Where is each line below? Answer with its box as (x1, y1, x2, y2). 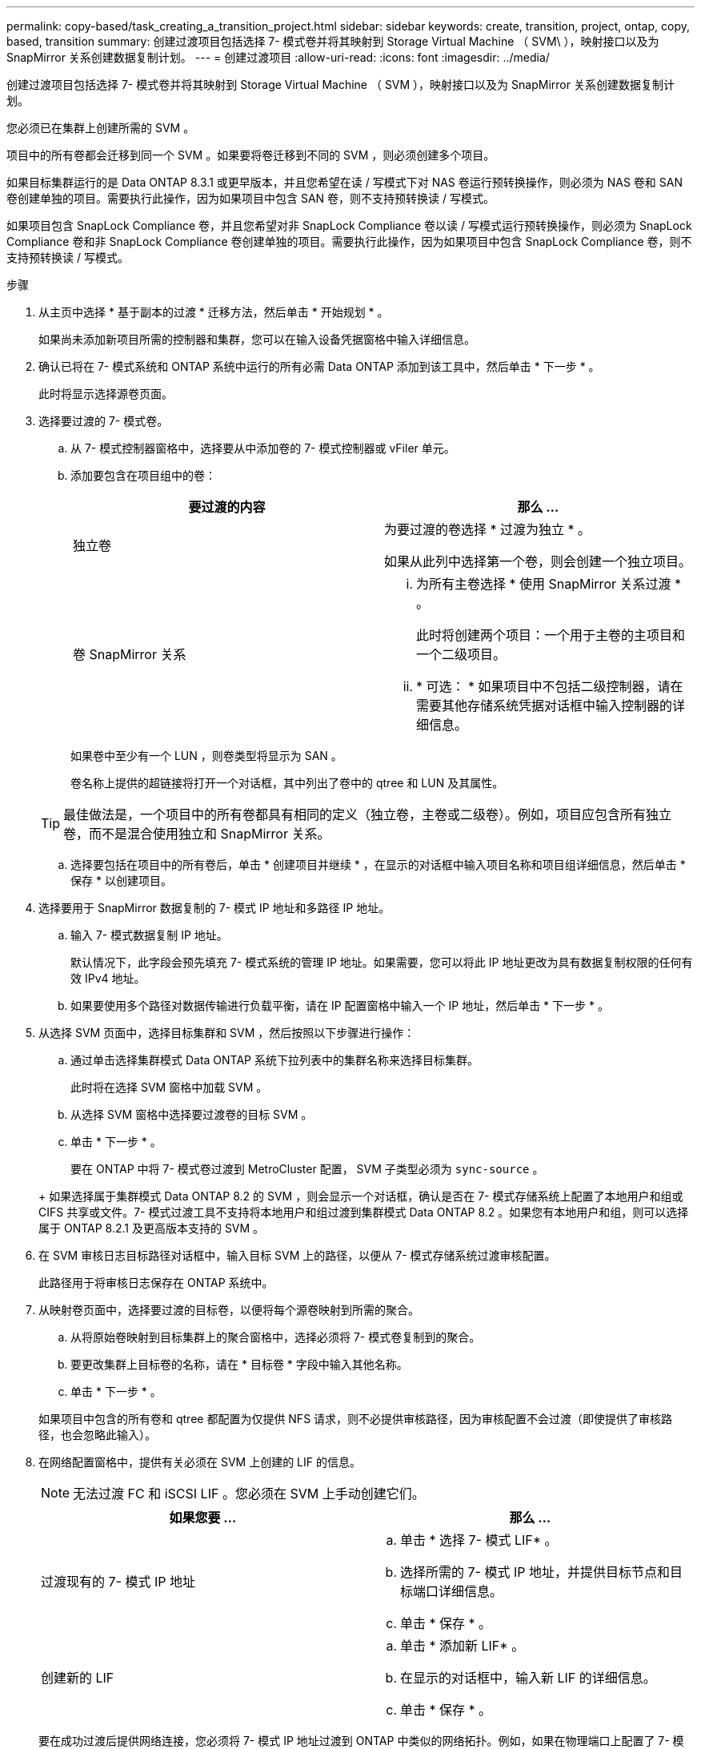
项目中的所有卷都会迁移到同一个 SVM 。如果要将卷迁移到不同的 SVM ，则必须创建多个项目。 (6, 148, 495, 162)
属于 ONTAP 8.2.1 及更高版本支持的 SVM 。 (38, 1221, 265, 1235)
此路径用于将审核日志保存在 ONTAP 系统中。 (38, 1276, 274, 1289)
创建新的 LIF (41, 1670, 114, 1686)
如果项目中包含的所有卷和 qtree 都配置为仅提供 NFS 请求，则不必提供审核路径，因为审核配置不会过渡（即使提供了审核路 (38, 1412, 673, 1425)
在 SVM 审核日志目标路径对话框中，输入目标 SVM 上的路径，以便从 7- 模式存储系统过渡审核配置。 (38, 1248, 556, 1262)
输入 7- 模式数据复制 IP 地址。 (70, 928, 228, 942)
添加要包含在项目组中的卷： (70, 468, 216, 482)
